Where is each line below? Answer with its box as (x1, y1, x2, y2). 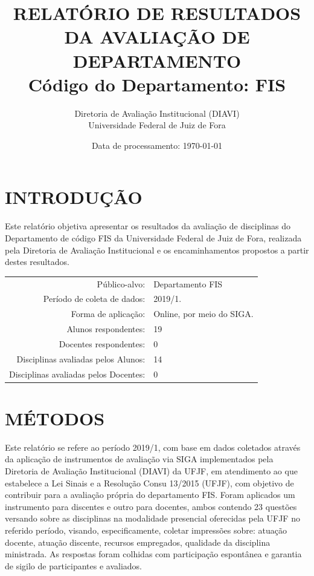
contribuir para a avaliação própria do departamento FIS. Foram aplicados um (5, 488, 295, 501)
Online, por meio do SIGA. (153, 307, 254, 320)
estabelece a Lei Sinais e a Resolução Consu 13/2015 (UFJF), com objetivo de (5, 476, 294, 489)
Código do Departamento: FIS (28, 71, 286, 96)
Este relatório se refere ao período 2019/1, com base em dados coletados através (5, 440, 301, 453)
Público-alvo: (97, 277, 146, 290)
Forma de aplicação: (71, 307, 146, 320)
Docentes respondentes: (59, 337, 146, 350)
